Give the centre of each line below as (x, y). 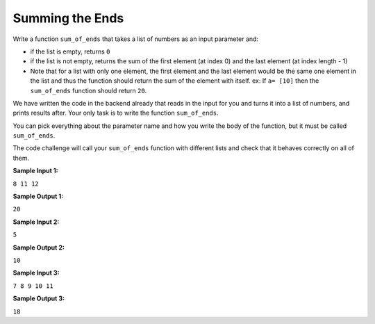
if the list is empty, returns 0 (70, 51)
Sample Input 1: (35, 171)
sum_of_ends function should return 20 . (89, 90)
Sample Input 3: (36, 273)
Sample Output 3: (39, 298)
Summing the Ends (68, 18)
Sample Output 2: (39, 248)
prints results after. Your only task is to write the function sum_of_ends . (116, 113)
